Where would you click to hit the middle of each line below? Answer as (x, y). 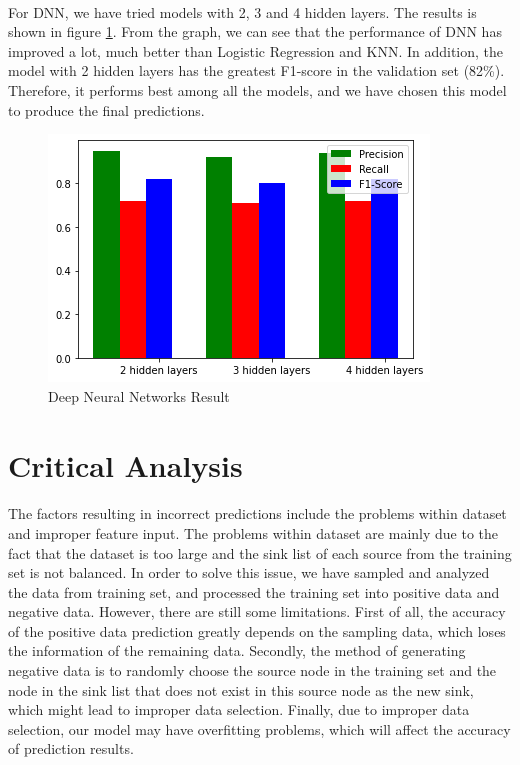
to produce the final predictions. (106, 109)
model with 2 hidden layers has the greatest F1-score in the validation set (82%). (256, 70)
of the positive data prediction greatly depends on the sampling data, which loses (257, 630)
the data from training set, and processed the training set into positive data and (254, 591)
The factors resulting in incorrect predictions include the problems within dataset (257, 513)
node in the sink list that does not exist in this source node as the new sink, (241, 689)
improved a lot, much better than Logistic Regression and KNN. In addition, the (256, 50)
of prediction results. (71, 748)
